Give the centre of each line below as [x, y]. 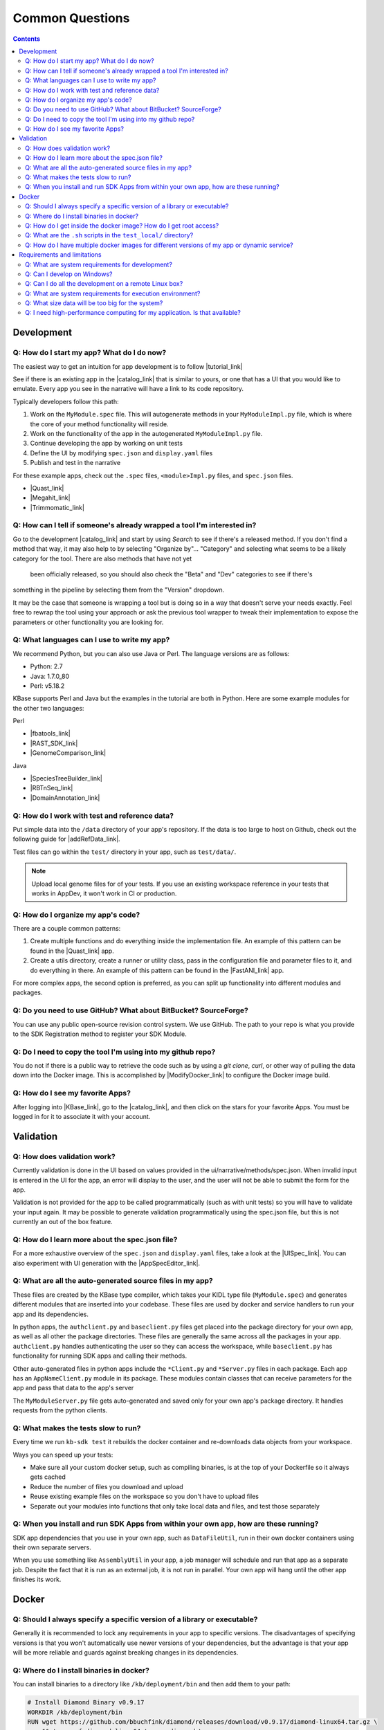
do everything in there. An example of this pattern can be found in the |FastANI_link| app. [157, 970]
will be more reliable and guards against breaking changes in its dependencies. [126, 1652]
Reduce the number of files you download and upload [107, 1486]
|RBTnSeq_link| [52, 788]
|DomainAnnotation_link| [65, 798]
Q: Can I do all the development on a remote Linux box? [104, 284]
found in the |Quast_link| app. [72, 951]
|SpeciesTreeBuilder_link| [66, 778]
